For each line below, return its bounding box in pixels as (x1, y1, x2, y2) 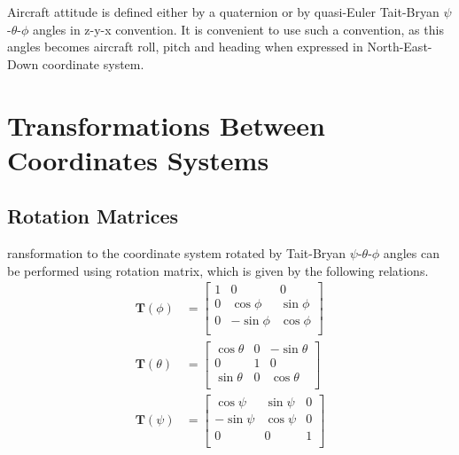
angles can (383, 244, 440, 263)
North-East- (367, 37, 432, 56)
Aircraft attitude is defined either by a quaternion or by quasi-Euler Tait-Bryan (7, 3, 440, 20)
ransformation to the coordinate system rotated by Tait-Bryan (7, 244, 346, 263)
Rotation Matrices (7, 202, 178, 230)
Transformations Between (7, 106, 325, 143)
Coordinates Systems (7, 141, 269, 177)
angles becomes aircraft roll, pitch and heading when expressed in (7, 37, 363, 56)
